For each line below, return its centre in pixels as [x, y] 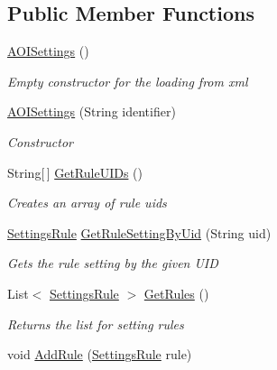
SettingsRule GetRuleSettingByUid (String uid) [139, 232]
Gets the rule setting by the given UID [113, 263]
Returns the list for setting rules [96, 324]
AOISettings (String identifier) [92, 111]
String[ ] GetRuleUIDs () [75, 172]
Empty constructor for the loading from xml [128, 81]
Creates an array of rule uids [87, 203]
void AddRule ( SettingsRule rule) [100, 354]
